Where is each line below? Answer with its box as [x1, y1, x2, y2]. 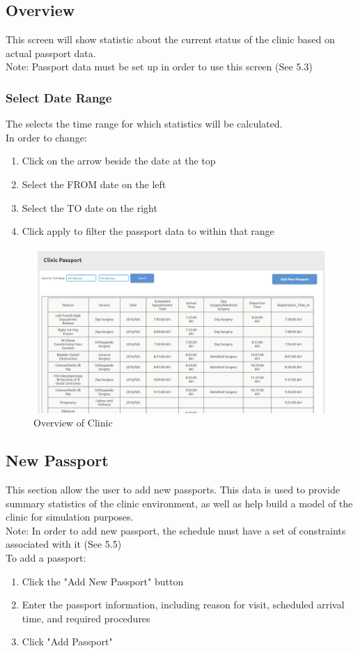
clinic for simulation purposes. [6, 509, 134, 524]
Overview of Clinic [33, 415, 113, 430]
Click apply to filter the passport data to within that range [22, 224, 274, 238]
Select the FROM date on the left [22, 176, 166, 191]
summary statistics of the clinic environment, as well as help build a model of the [6, 495, 353, 510]
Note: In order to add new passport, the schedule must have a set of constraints [6, 523, 346, 537]
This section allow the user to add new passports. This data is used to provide [6, 482, 340, 496]
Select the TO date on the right [22, 200, 157, 215]
